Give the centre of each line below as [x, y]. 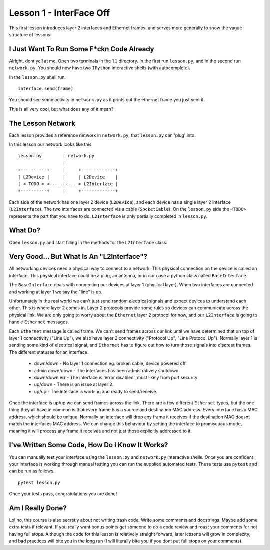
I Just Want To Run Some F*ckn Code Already [82, 49]
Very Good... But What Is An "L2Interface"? [78, 257]
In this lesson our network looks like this [50, 144]
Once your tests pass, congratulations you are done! [63, 494]
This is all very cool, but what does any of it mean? [61, 109]
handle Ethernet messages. [39, 322]
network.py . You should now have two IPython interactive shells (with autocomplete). [100, 68]
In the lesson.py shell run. [38, 77]
